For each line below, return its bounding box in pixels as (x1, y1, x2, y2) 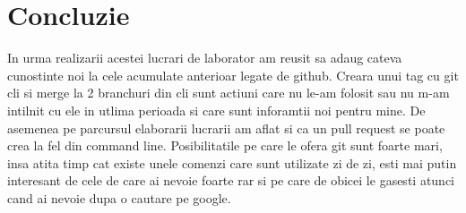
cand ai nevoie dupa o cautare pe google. (7, 188, 231, 207)
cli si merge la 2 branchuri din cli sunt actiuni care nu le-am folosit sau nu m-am (7, 83, 450, 102)
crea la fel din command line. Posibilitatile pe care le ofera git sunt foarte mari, (7, 136, 443, 155)
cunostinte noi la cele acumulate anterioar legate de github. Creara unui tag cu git (7, 65, 459, 84)
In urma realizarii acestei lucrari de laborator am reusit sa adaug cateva (7, 48, 402, 67)
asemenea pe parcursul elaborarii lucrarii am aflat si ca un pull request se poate (7, 118, 445, 137)
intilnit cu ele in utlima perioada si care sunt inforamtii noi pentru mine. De (7, 100, 426, 119)
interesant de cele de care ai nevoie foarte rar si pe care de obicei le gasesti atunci (7, 171, 454, 190)
